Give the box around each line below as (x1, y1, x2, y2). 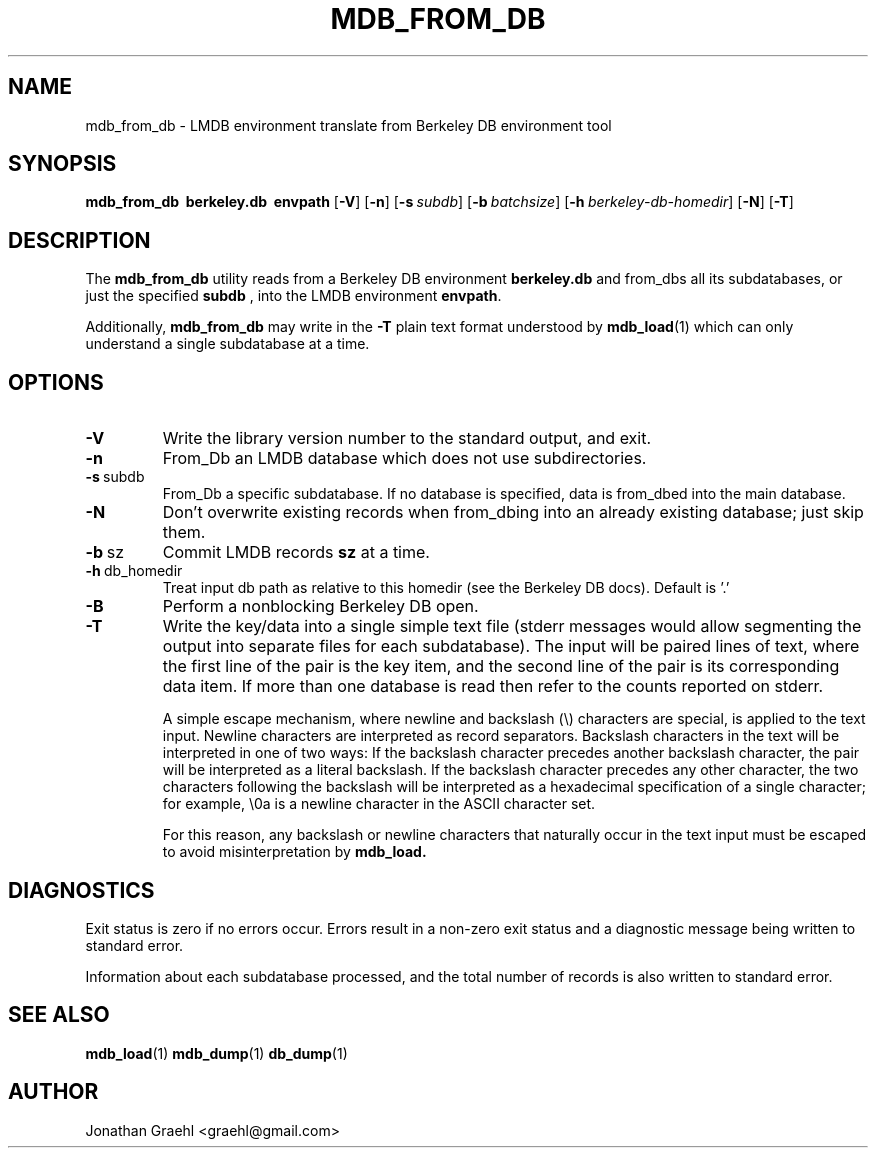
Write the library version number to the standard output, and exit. (162, 428, 652, 449)
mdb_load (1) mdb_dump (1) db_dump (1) (85, 1044, 348, 1062)
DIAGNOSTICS (8, 877, 155, 903)
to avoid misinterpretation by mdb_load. (162, 843, 427, 861)
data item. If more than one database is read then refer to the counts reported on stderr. (162, 676, 824, 697)
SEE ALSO (8, 1002, 110, 1028)
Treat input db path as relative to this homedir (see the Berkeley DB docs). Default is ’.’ (162, 579, 730, 597)
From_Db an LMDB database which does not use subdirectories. (162, 448, 647, 469)
